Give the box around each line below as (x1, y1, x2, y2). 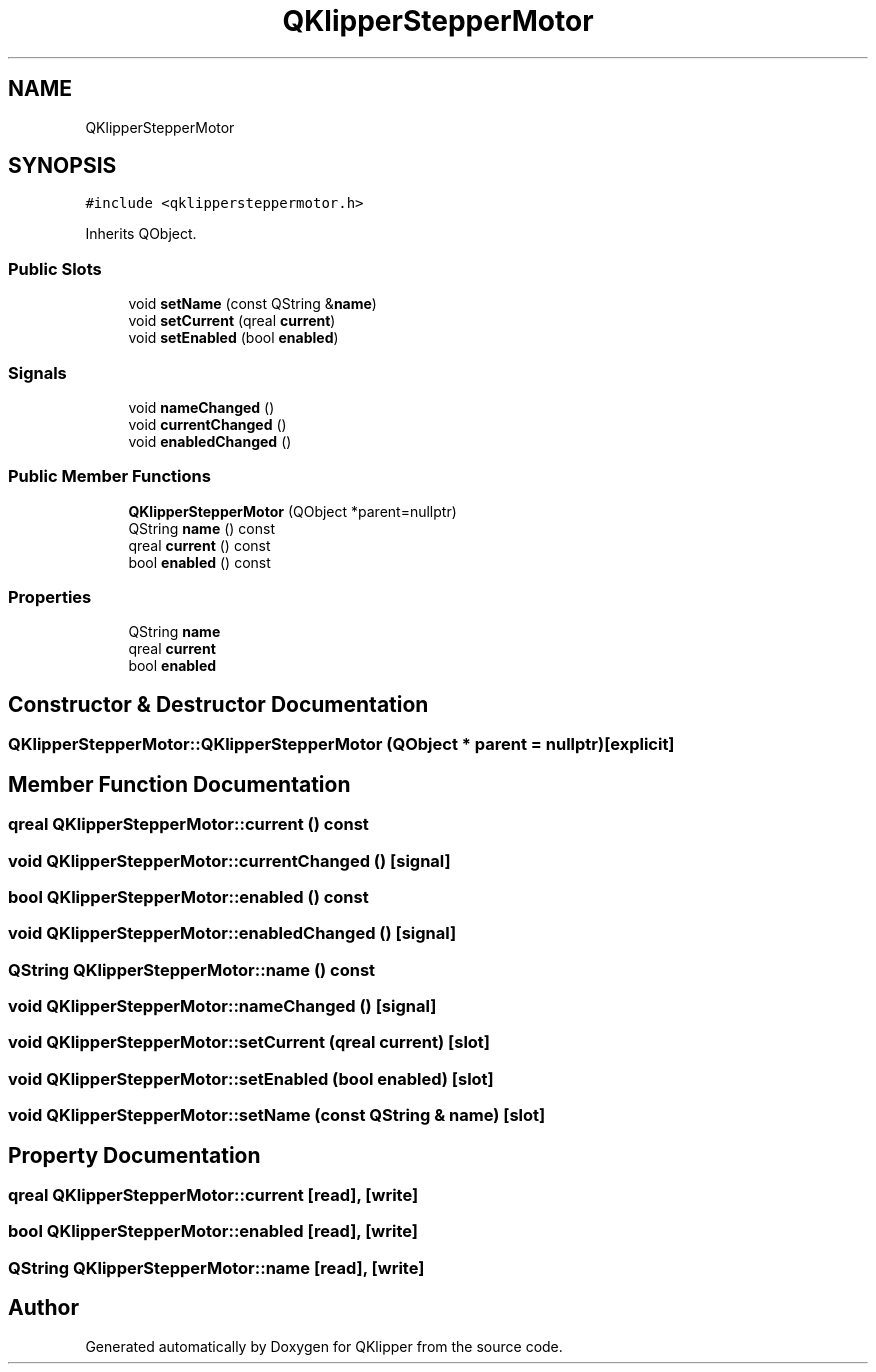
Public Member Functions (8, 466, 211, 487)
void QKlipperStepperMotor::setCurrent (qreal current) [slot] (8, 1032, 491, 1053)
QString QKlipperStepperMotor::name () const (8, 959, 376, 980)
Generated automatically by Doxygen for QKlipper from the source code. (85, 1337, 563, 1355)
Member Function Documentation (8, 771, 351, 797)
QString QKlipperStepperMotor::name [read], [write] (8, 1257, 425, 1278)
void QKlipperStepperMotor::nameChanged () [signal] (8, 996, 437, 1016)
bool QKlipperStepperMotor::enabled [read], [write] (8, 1221, 418, 1242)
